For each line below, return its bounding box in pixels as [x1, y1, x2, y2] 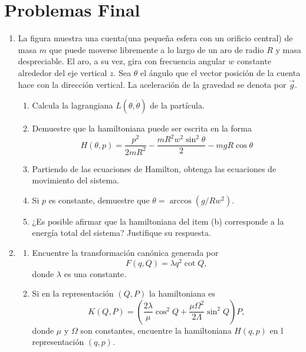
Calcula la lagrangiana [32, 99, 113, 111]
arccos [169, 196, 192, 205]
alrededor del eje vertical [18, 66, 107, 78]
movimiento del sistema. [32, 174, 120, 186]
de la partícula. [150, 99, 205, 111]
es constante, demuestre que [48, 193, 150, 206]
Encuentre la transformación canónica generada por [32, 246, 219, 258]
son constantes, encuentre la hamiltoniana [80, 324, 232, 336]
